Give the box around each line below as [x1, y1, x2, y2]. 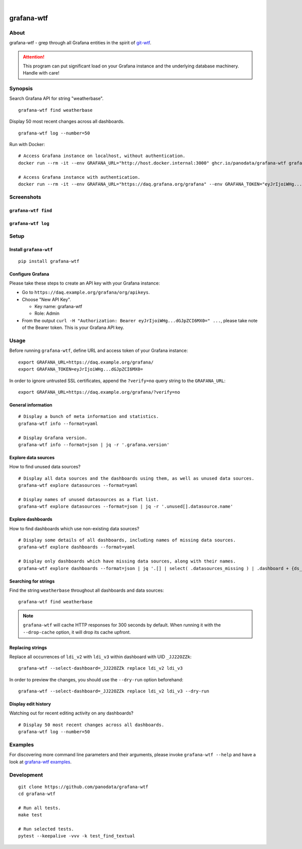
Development [9, 771, 43, 778]
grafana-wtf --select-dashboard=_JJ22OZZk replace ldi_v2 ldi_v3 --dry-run [18, 688, 209, 694]
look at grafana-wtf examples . [9, 758, 72, 765]
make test [18, 812, 42, 818]
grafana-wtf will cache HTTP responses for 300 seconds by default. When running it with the [23, 622, 221, 628]
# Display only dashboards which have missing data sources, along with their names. [18, 558, 236, 564]
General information [9, 402, 52, 408]
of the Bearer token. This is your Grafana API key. [22, 325, 124, 331]
